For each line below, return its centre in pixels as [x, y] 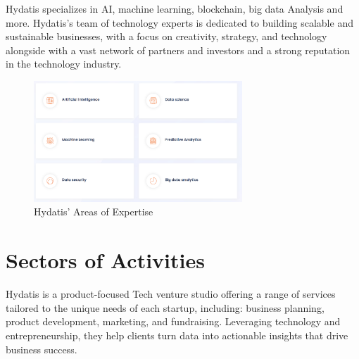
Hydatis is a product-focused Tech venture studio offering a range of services [171, 294]
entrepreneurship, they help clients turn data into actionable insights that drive [177, 335]
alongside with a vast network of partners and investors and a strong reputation [178, 50]
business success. [42, 349]
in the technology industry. [64, 64]
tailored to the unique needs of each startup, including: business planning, [165, 307]
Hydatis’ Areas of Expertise [94, 212]
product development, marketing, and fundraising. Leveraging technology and [173, 321]
